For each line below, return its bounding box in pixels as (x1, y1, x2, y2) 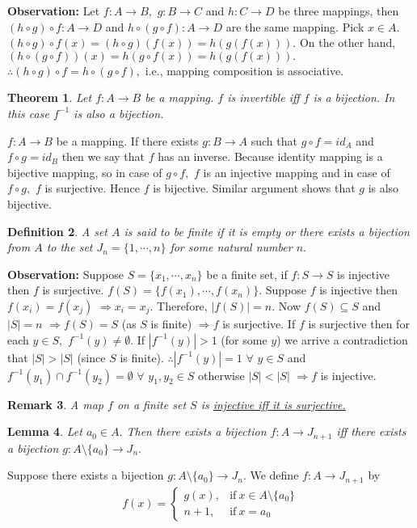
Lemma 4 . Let (7, 423, 82, 440)
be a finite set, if (206, 265, 288, 282)
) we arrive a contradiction (276, 331, 408, 348)
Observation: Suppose (7, 265, 124, 282)
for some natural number (170, 239, 293, 256)
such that (251, 132, 297, 149)
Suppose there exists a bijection (7, 467, 164, 484)
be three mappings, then (278, 2, 399, 19)
